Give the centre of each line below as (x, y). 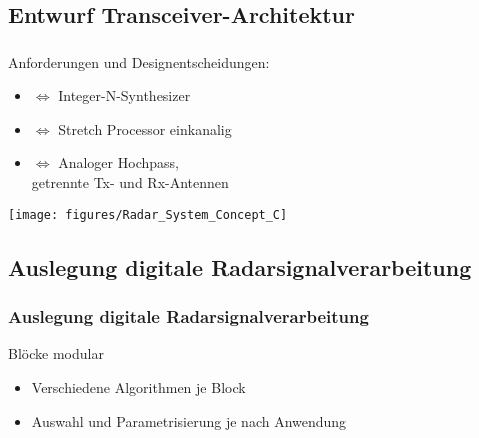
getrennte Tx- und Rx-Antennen (130, 182)
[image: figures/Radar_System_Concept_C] (148, 214)
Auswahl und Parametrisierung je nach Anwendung (189, 420)
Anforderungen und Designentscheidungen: (139, 61)
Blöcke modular (56, 353)
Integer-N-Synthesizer (124, 95)
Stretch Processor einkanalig (145, 128)
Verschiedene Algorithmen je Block (138, 386)
